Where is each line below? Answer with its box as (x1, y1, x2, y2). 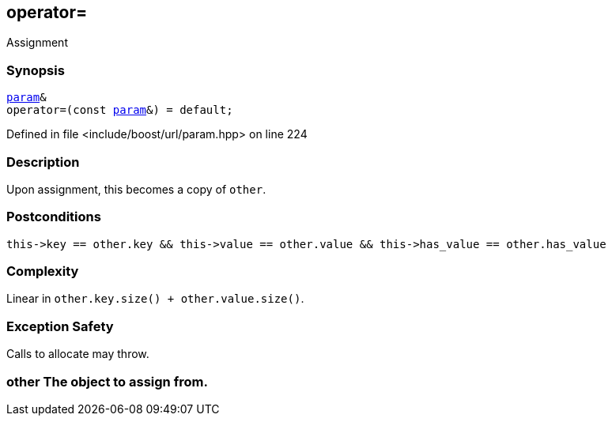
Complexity (6, 263, 79, 280)
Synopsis (6, 62, 65, 78)
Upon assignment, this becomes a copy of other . (6, 182, 266, 196)
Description (6, 153, 80, 170)
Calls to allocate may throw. (6, 347, 149, 361)
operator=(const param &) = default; (6, 104, 233, 117)
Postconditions (6, 209, 101, 225)
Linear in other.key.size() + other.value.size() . (6, 292, 304, 306)
